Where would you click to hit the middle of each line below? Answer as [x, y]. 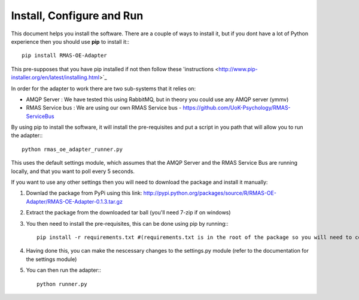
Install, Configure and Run [77, 16]
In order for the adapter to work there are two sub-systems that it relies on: [104, 88]
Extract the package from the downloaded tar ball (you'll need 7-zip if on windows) [128, 213]
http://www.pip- [238, 69]
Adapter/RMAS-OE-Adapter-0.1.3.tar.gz [74, 201]
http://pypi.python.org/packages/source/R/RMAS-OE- [210, 193]
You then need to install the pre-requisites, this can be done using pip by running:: [127, 223]
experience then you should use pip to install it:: [70, 41]
